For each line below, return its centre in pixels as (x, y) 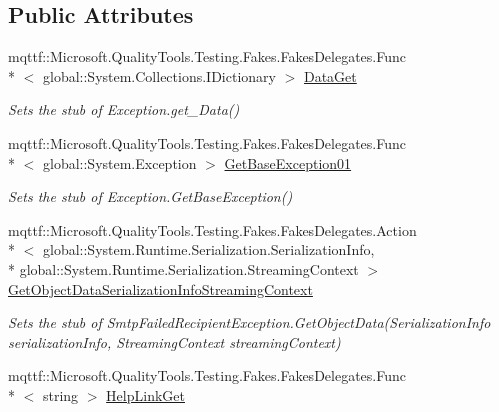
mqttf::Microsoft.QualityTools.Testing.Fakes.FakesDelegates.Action (212, 229)
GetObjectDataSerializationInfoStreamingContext (160, 288)
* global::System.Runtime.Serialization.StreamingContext (183, 268)
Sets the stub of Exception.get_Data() (124, 109)
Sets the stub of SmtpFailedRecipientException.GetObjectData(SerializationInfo (249, 322)
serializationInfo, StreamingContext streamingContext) (174, 341)
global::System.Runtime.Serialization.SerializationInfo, (208, 249)
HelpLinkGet (145, 394)
